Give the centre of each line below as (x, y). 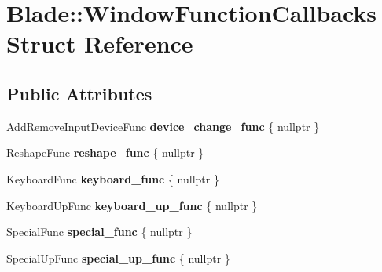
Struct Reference (100, 44)
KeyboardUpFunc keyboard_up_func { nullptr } (132, 205)
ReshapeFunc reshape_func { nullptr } (105, 152)
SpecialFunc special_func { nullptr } (99, 232)
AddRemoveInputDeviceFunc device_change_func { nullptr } (163, 126)
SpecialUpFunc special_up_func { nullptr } (118, 257)
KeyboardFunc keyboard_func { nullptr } (113, 178)
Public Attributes (79, 93)
